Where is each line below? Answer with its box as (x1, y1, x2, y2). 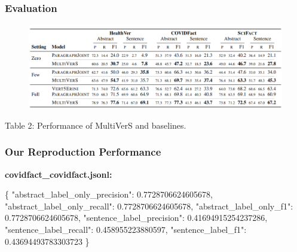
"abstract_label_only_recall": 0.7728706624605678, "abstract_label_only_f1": (5, 199, 293, 212)
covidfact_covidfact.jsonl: (5, 168, 112, 180)
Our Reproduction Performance (5, 144, 161, 159)
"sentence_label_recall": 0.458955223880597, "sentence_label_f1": (5, 223, 247, 235)
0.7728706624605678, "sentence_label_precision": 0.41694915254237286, (5, 211, 268, 224)
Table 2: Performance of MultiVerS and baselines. (5, 119, 186, 131)
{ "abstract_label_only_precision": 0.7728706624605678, (5, 188, 213, 201)
